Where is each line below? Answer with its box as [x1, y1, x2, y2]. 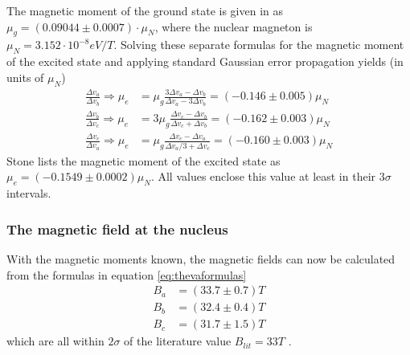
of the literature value [124, 333, 232, 349]
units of [6, 68, 44, 85]
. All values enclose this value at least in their [150, 168, 376, 185]
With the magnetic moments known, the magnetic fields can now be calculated [6, 250, 396, 267]
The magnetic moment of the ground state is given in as [6, 2, 284, 18]
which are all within [6, 333, 105, 349]
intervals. [6, 185, 51, 202]
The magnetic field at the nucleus [6, 218, 228, 239]
